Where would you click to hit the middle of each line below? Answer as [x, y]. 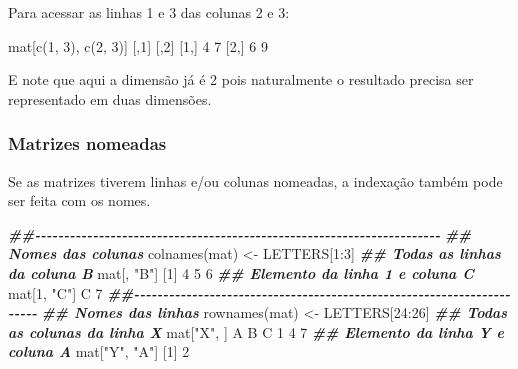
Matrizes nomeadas [87, 143]
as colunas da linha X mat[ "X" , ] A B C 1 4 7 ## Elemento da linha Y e [256, 331]
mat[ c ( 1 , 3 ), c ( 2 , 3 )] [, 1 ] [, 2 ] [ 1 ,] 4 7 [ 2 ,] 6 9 [138, 45]
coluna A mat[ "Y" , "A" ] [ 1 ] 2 [99, 351]
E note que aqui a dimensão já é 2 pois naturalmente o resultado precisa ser [241, 79]
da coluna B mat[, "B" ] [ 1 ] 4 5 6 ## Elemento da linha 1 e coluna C [241, 272]
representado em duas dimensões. [110, 98]
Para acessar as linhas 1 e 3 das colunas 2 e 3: [149, 12]
